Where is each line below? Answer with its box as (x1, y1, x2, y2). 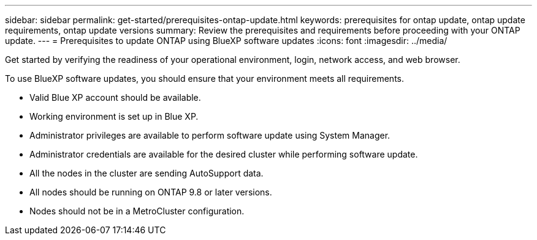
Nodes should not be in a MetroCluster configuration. (29, 206, 245, 216)
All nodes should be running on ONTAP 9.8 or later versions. (29, 187, 272, 197)
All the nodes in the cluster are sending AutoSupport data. (29, 168, 264, 178)
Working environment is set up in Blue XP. (29, 111, 199, 122)
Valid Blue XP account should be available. (29, 92, 201, 103)
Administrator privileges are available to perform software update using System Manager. (29, 130, 390, 140)
